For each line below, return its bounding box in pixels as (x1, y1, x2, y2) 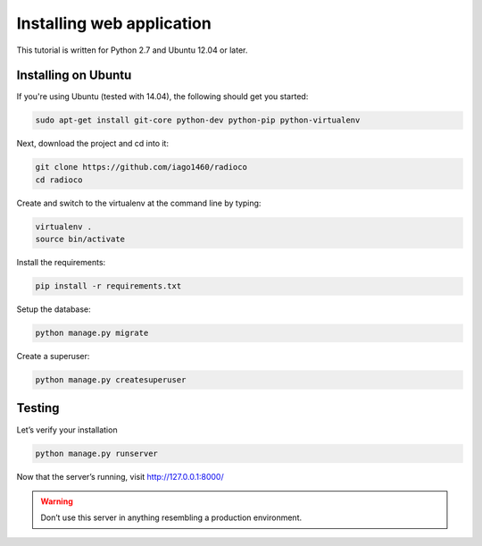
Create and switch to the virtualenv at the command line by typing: (16, 197, 262, 208)
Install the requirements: (16, 257, 106, 268)
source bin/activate (35, 234, 125, 245)
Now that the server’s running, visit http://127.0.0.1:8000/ (16, 471, 224, 482)
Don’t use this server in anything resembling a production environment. (40, 512, 303, 523)
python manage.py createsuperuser (35, 375, 187, 385)
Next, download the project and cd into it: (16, 139, 170, 149)
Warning (40, 496, 73, 507)
